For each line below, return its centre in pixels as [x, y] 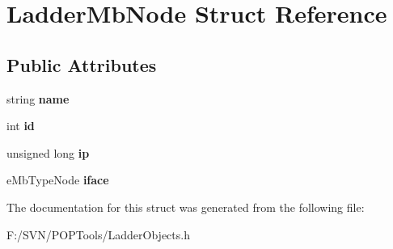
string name [38, 98]
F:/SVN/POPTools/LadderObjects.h [98, 234]
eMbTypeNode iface [58, 180]
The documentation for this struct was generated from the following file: [186, 207]
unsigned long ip [48, 152]
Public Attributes [82, 64]
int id [21, 126]
